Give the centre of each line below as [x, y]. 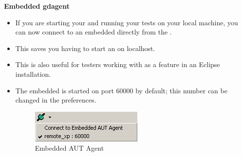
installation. [33, 74]
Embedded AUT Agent [69, 148]
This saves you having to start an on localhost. [85, 48]
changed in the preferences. [56, 100]
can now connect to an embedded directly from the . [93, 32]
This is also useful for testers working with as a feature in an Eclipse [118, 64]
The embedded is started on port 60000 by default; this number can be [121, 90]
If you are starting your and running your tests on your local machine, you [127, 22]
